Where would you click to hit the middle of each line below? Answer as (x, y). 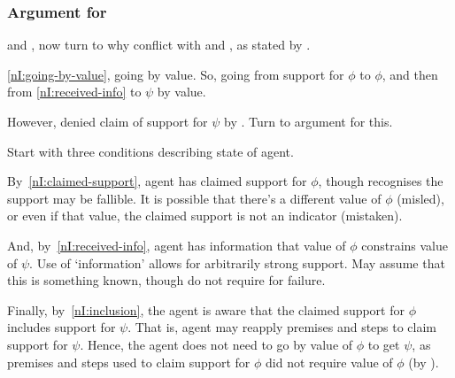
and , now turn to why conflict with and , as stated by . (159, 45)
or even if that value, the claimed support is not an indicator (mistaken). (205, 216)
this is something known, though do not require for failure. (166, 280)
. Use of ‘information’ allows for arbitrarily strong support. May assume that (237, 262)
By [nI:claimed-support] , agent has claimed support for (157, 181)
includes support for (62, 327)
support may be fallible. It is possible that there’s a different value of (194, 198)
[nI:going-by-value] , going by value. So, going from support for (176, 74)
